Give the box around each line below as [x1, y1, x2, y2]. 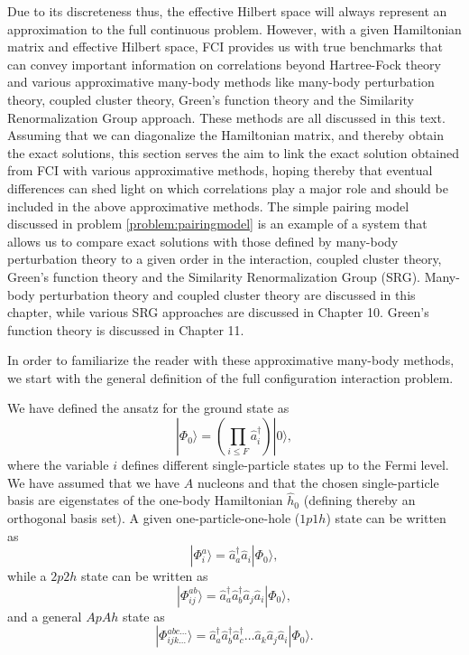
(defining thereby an [303, 491, 416, 510]
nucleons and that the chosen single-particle [197, 473, 439, 491]
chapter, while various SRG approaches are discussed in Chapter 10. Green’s [7, 303, 429, 322]
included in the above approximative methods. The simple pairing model [7, 196, 409, 215]
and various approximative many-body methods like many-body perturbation [7, 72, 435, 91]
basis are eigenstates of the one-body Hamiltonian [7, 491, 283, 510]
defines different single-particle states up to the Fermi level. [121, 455, 449, 474]
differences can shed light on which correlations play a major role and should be [7, 178, 448, 197]
